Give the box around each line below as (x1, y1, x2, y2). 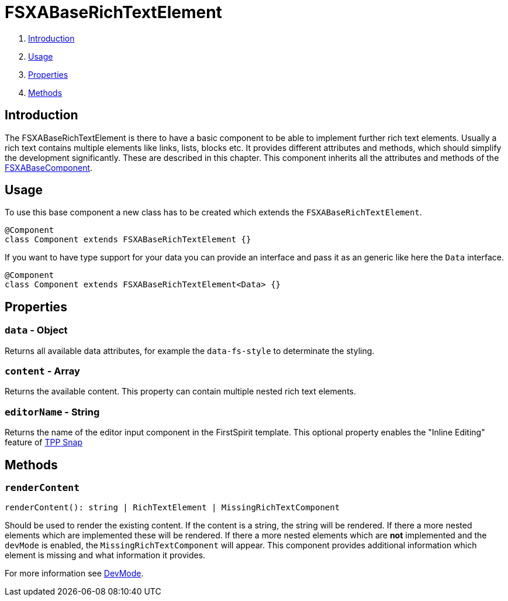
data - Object (5, 324, 68, 336)
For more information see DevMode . (5, 568, 144, 579)
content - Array (5, 365, 80, 377)
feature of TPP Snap (5, 437, 82, 448)
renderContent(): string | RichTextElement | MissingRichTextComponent (5, 503, 340, 513)
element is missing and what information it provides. (5, 550, 206, 561)
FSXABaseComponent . (5, 162, 93, 173)
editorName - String (5, 406, 100, 418)
